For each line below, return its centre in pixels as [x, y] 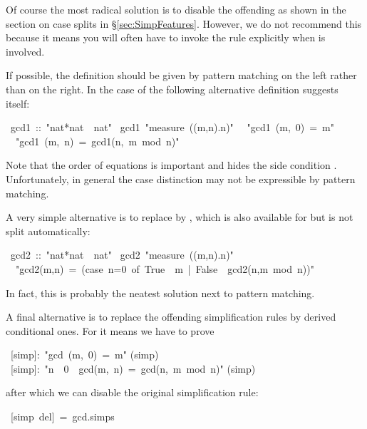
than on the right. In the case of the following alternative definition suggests [172, 89]
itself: [18, 103]
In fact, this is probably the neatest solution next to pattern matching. [160, 293]
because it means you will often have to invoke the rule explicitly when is [166, 37]
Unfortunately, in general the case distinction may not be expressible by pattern [181, 179]
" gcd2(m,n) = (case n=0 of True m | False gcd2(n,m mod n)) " [165, 268]
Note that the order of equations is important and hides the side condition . [171, 165]
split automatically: [48, 231]
